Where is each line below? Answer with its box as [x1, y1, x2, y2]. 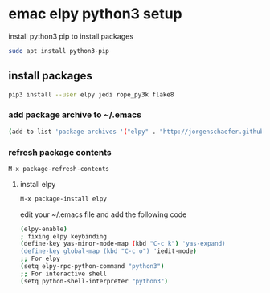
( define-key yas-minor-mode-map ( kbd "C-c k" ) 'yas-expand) [19, 240, 226, 248]
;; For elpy [19, 254, 60, 263]
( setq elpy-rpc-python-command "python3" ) [19, 262, 165, 271]
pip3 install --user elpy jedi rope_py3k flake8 [8, 90, 174, 99]
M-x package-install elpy [19, 194, 107, 203]
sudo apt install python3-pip [8, 47, 110, 55]
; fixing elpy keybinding [19, 232, 107, 241]
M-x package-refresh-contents [8, 165, 110, 173]
